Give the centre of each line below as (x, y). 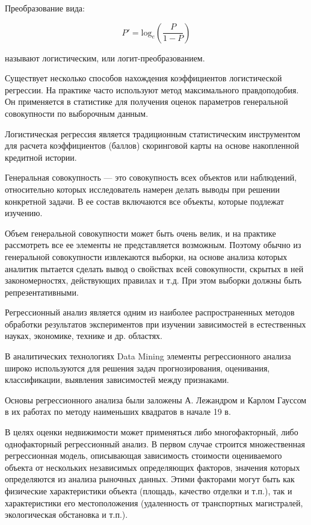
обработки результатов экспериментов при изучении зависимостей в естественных (155, 324)
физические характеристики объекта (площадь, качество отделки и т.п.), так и (149, 491)
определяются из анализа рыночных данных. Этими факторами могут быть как (150, 479)
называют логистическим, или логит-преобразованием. (105, 57)
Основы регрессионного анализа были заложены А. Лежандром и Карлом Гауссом (156, 399)
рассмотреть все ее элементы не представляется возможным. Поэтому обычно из (153, 245)
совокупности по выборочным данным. (77, 113)
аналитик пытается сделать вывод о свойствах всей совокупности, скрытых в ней (154, 268)
